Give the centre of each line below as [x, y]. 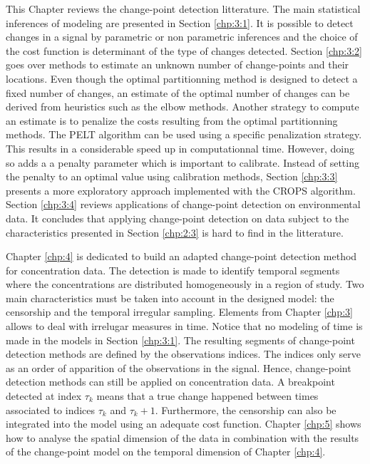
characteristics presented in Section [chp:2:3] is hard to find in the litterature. [175, 232]
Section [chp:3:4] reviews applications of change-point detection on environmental [183, 204]
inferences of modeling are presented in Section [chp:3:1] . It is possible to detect [180, 22]
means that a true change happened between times [207, 396]
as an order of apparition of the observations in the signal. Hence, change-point [179, 367]
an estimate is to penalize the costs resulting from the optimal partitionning [172, 120]
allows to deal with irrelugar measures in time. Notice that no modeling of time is [184, 326]
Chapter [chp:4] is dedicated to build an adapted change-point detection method [181, 256]
